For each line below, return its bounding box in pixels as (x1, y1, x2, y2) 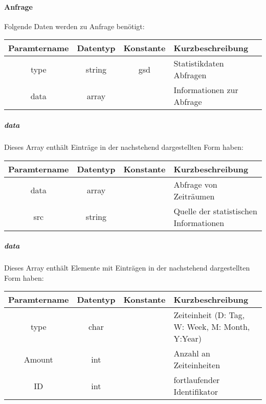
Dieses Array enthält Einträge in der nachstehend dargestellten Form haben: (4, 141, 243, 152)
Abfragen (173, 69, 207, 81)
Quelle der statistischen (173, 205, 257, 217)
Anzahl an (173, 347, 210, 360)
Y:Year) (173, 332, 202, 345)
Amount (24, 353, 53, 365)
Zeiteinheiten (173, 359, 220, 371)
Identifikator (173, 386, 218, 398)
